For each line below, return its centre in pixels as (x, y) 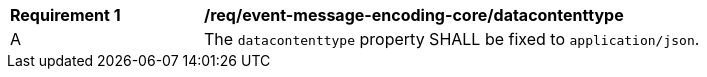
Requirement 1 (65, 15)
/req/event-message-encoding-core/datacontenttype (414, 15)
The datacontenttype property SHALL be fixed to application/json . (452, 39)
